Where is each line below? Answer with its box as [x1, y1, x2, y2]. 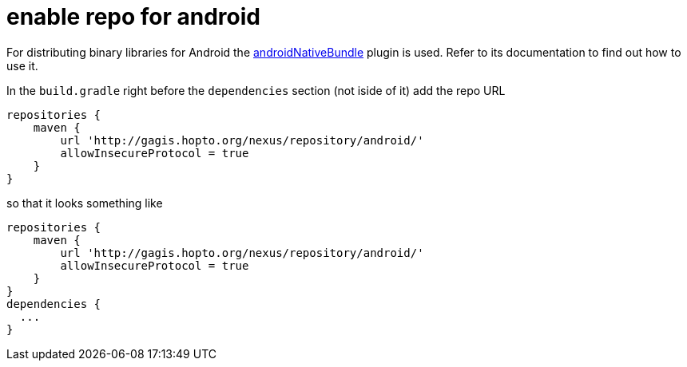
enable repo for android [6, 3, 260, 30]
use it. [6, 58, 38, 73]
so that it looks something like [6, 195, 163, 210]
